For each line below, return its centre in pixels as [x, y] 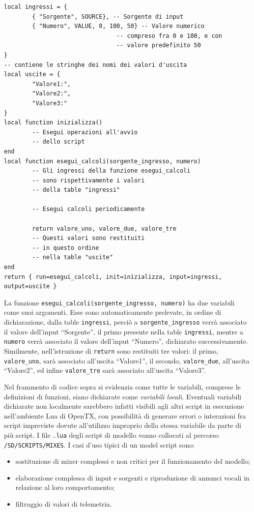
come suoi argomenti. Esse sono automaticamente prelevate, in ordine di [113, 312]
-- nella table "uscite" [72, 257]
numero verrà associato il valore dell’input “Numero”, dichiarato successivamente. [126, 341]
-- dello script [58, 142]
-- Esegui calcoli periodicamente [88, 209]
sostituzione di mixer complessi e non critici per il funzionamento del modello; [133, 461]
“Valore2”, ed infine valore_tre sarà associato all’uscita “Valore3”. [105, 370]
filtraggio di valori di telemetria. [64, 504]
